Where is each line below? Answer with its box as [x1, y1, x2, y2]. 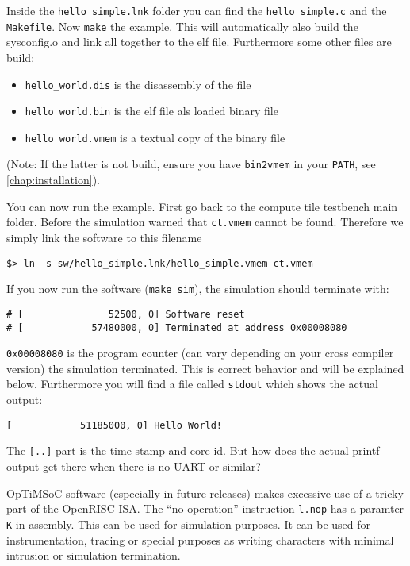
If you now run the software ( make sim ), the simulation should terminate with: [6, 280, 389, 297]
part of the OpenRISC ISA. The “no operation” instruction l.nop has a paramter [6, 500, 404, 517]
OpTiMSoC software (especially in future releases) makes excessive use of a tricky [6, 484, 404, 501]
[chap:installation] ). [6, 171, 100, 188]
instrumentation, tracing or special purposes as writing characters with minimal [6, 531, 394, 548]
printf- [352, 442, 384, 459]
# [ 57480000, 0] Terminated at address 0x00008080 [6, 322, 347, 333]
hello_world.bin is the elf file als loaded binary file [25, 102, 278, 119]
